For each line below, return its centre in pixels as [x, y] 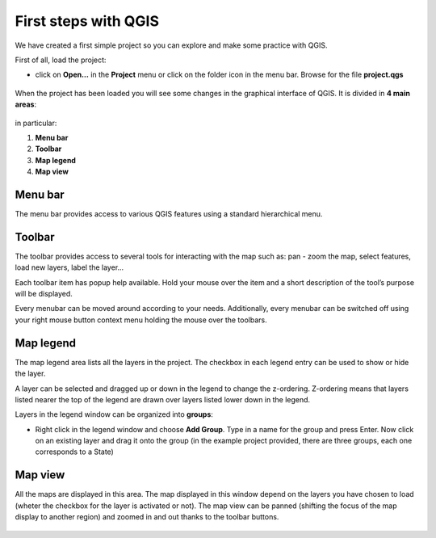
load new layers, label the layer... [69, 267]
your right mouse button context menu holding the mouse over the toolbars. [141, 320]
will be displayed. [44, 294]
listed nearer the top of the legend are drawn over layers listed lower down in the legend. [163, 399]
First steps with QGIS [87, 21]
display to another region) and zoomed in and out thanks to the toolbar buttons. [147, 517]
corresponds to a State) [75, 452]
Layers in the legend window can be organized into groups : [114, 414]
